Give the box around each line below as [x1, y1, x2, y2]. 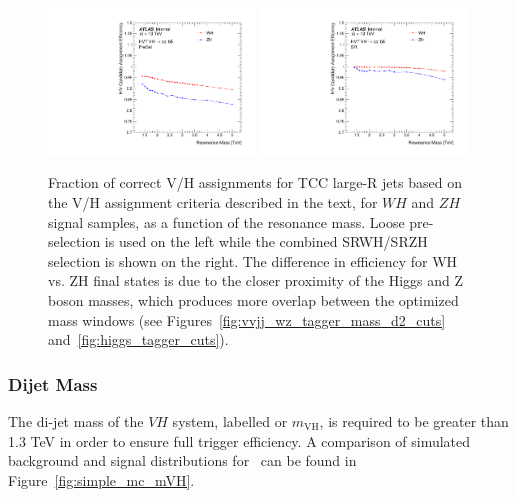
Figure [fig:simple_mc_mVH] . [8, 469, 195, 490]
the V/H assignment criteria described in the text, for [48, 192, 378, 212]
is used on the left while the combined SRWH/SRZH [104, 231, 428, 252]
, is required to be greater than [319, 410, 509, 431]
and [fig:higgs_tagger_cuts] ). [48, 329, 229, 350]
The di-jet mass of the [8, 410, 144, 431]
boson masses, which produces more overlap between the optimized [48, 289, 459, 310]
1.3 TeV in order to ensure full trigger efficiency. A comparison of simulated [8, 430, 471, 451]
